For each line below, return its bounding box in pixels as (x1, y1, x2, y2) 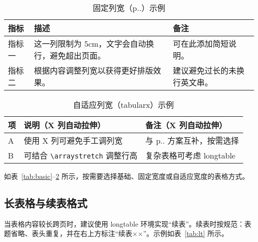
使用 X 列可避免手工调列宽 (24, 135, 123, 146)
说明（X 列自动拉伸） (24, 119, 106, 131)
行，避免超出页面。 (34, 50, 106, 61)
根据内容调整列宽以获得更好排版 (34, 65, 153, 76)
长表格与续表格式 (4, 195, 87, 210)
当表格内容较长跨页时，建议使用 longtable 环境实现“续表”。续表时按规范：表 (4, 218, 252, 229)
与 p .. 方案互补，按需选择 (145, 135, 239, 146)
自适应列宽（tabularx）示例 (73, 99, 174, 110)
